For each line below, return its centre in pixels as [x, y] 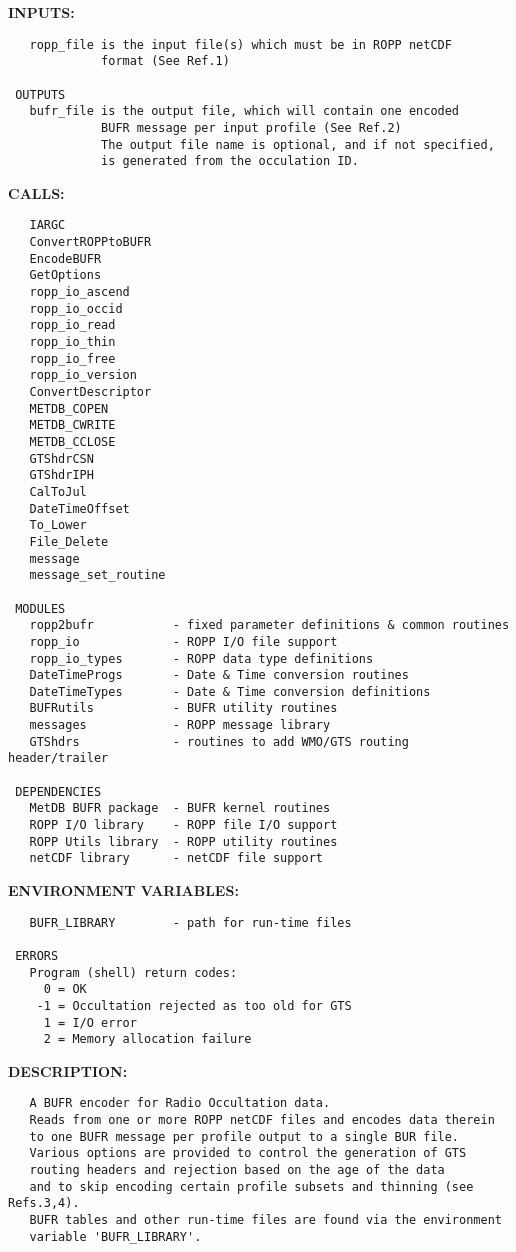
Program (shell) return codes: [133, 972]
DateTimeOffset [79, 508]
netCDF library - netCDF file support [176, 858]
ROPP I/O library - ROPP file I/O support [183, 825]
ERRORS [37, 955]
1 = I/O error [90, 1022]
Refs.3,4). [44, 1203]
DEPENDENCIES [58, 791]
